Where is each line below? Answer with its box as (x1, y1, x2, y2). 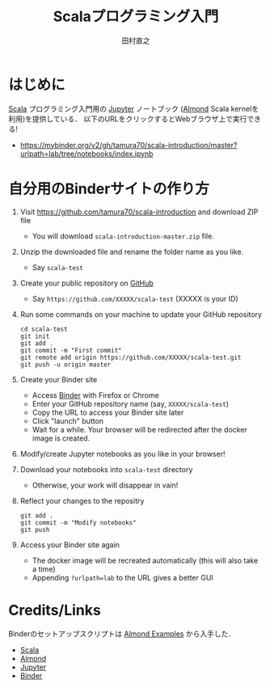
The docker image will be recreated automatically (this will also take (32, 555, 259, 565)
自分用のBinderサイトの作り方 (8, 179, 210, 198)
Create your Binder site (19, 374, 98, 384)
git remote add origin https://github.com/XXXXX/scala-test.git (19, 353, 242, 361)
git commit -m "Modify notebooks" (19, 518, 137, 526)
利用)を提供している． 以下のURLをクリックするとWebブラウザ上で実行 (8, 114, 247, 124)
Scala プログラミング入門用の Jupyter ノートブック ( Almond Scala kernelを (8, 103, 259, 113)
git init (19, 332, 50, 340)
